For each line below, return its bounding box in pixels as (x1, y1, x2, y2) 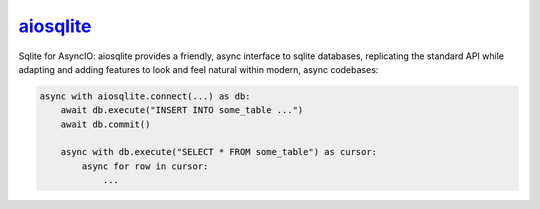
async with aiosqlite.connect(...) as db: (39, 90, 251, 102)
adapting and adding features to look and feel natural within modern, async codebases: (18, 63, 379, 75)
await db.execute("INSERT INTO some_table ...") (60, 105, 304, 116)
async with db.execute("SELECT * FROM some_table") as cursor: (60, 146, 378, 158)
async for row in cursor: (81, 160, 209, 172)
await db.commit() (60, 118, 151, 130)
